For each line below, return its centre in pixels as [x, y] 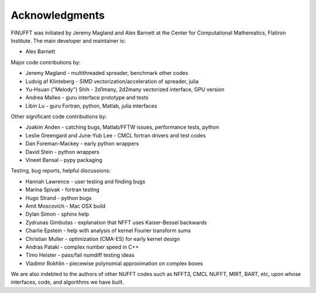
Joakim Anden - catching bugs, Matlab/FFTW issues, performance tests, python [122, 127]
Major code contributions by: [46, 62]
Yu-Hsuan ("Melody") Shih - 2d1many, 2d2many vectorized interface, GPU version [125, 89]
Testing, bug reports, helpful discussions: [61, 171]
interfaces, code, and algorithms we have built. [67, 282]
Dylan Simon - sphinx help [57, 214]
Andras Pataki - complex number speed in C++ [82, 247]
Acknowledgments [58, 15]
